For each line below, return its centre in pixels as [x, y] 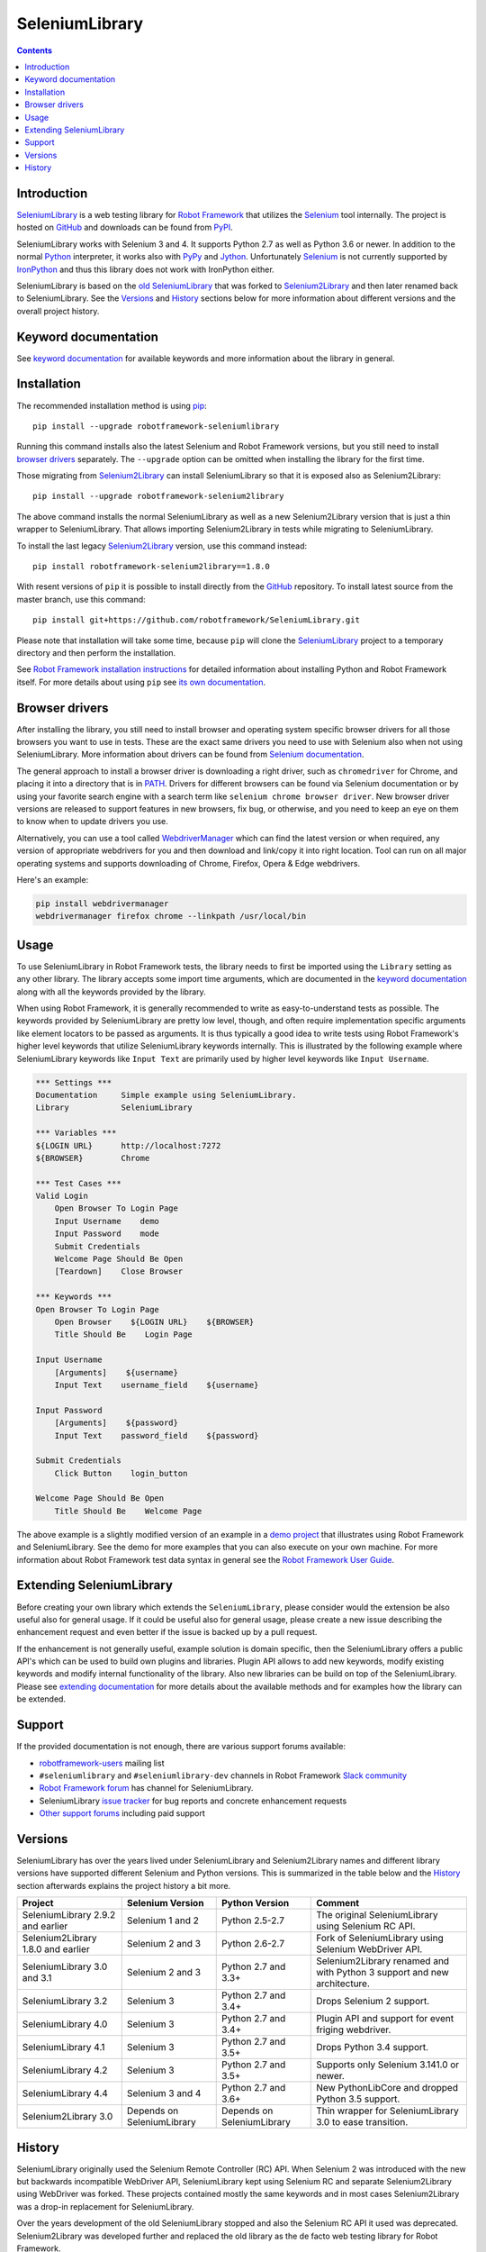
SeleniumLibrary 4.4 [65, 2093]
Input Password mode [107, 1234]
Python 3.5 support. [358, 2099]
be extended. [41, 1699]
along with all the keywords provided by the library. [111, 992]
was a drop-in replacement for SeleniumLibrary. [105, 2206]
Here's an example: [53, 879]
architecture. [343, 1984]
